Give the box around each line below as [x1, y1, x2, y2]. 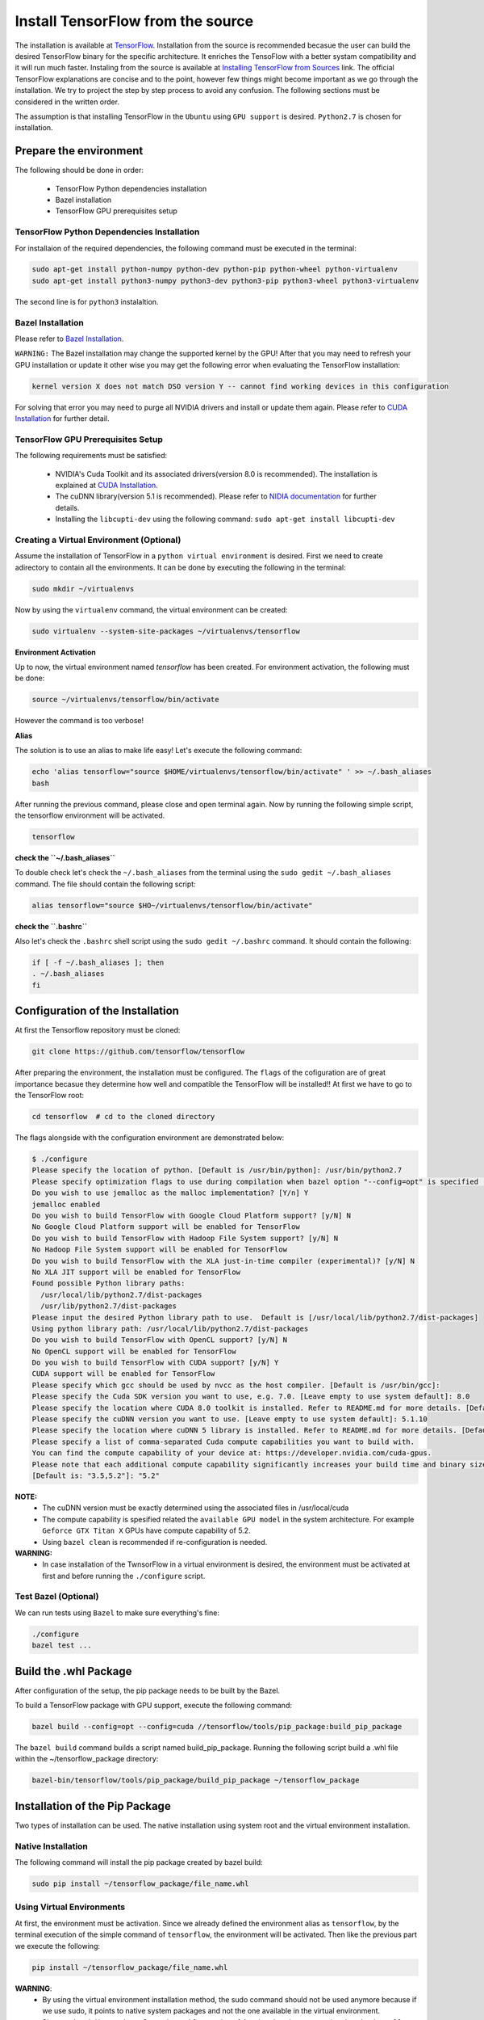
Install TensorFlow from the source [15, 12, 254, 30]
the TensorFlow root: [15, 1091, 85, 1100]
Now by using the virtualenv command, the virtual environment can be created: [15, 604, 288, 614]
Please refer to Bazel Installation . [15, 334, 124, 343]
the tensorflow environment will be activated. [15, 810, 165, 820]
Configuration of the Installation [15, 1004, 179, 1018]
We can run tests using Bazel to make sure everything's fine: [15, 1608, 219, 1618]
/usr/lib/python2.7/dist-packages [40, 1302, 177, 1311]
